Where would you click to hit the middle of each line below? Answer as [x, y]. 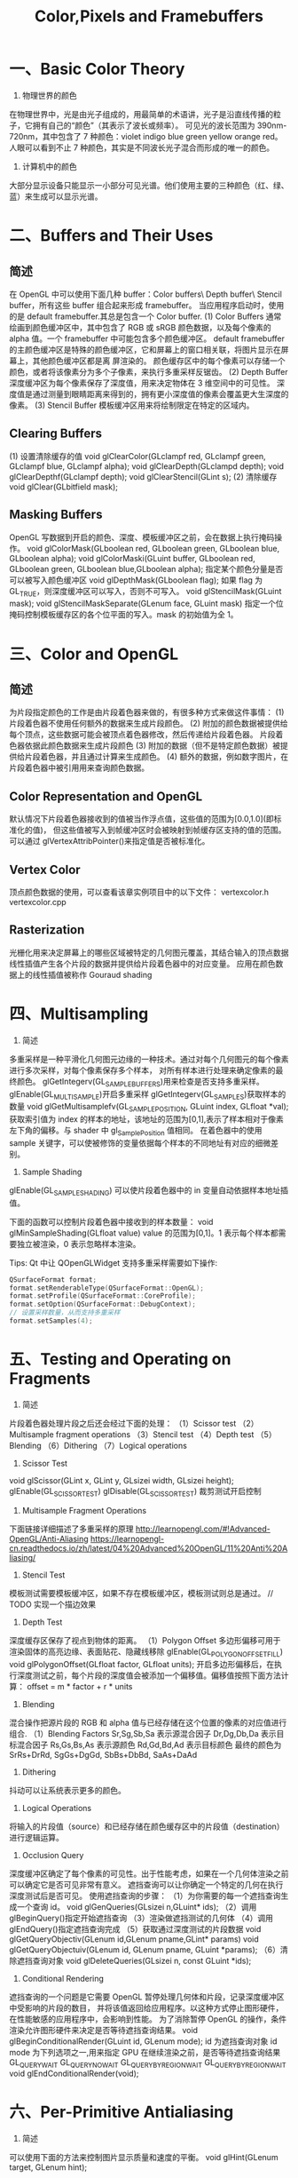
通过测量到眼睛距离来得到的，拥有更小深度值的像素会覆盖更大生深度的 [161, 393]
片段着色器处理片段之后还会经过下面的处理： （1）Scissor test [123, 1423]
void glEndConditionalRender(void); [74, 2074]
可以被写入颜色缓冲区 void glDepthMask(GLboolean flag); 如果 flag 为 [136, 580]
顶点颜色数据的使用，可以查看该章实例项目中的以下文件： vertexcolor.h [139, 892]
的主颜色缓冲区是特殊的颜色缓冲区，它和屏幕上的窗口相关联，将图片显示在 [145, 349]
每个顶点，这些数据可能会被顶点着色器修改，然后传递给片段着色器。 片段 [142, 735]
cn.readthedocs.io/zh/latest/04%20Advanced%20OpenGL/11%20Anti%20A [149, 1548]
